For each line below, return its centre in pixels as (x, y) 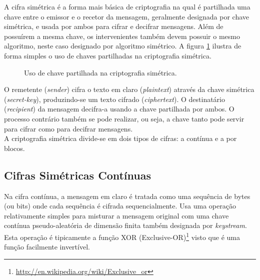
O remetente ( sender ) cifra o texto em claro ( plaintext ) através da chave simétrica (129, 89)
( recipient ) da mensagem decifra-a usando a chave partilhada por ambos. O (119, 109)
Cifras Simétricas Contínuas (77, 175)
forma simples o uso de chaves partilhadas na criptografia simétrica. (108, 55)
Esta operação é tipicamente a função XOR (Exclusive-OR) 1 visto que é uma (122, 236)
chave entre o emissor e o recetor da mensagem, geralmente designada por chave (127, 16)
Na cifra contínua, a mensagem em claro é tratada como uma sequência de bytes (127, 196)
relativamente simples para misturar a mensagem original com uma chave (116, 215)
